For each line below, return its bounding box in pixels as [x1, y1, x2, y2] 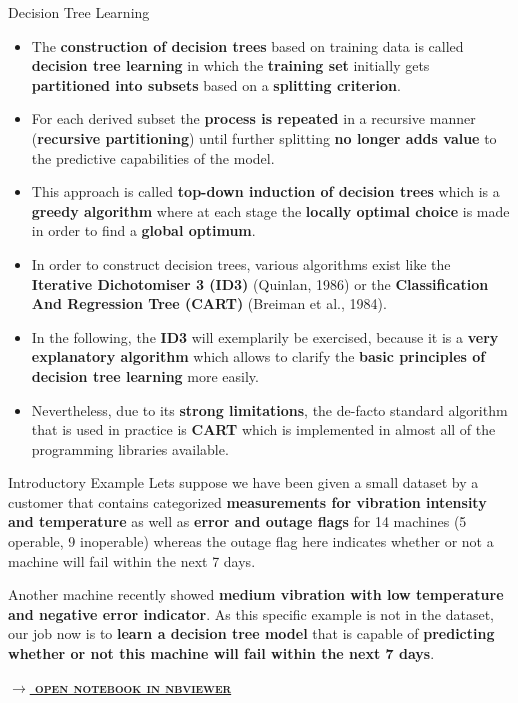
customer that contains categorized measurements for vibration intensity [8, 491, 487, 512]
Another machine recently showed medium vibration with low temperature [8, 584, 504, 605]
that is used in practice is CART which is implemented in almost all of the [31, 419, 496, 440]
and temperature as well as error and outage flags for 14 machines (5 [8, 511, 467, 532]
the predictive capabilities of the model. [31, 147, 275, 168]
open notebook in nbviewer [35, 676, 232, 697]
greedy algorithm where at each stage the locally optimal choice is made [31, 200, 510, 221]
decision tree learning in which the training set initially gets [31, 55, 430, 76]
